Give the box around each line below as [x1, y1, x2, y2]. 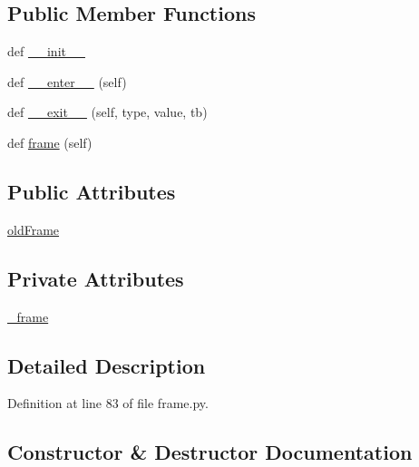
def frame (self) [7, 132, 93, 151]
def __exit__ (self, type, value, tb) [7, 102, 208, 122]
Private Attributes [7, 264, 184, 292]
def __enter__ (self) [7, 72, 127, 91]
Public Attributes [7, 177, 176, 205]
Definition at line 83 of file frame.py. [7, 394, 209, 413]
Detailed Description [7, 351, 206, 379]
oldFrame [7, 219, 60, 238]
